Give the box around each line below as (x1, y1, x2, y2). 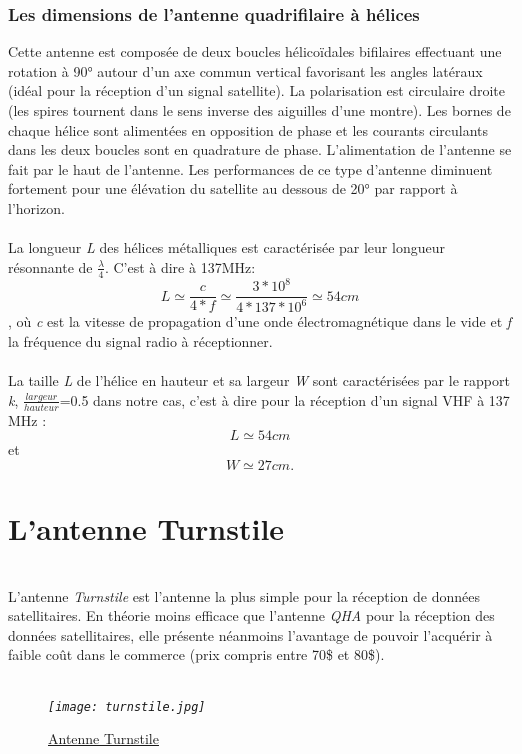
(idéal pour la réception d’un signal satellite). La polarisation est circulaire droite (8, 80, 505, 101)
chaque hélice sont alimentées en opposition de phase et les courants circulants (8, 119, 489, 140)
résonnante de (8, 256, 93, 277)
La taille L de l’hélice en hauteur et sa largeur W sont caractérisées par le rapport (8, 370, 510, 391)
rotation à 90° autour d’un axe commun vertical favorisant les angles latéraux (8, 60, 483, 81)
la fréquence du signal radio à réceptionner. (8, 331, 273, 352)
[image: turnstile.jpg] (48, 699, 206, 714)
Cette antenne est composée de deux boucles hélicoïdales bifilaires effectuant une (8, 41, 502, 62)
